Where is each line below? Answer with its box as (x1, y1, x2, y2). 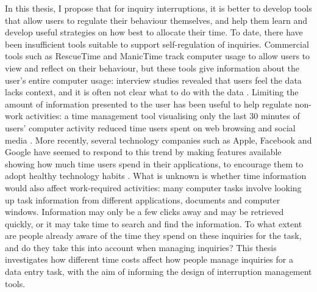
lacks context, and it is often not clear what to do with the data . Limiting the (5, 86, 299, 98)
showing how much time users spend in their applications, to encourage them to (5, 157, 304, 170)
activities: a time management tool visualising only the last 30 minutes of (26, 109, 300, 122)
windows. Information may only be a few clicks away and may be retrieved (5, 205, 284, 218)
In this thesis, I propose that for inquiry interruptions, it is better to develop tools (5, 2, 312, 14)
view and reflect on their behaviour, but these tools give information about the (5, 61, 299, 74)
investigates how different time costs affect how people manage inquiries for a (5, 253, 293, 266)
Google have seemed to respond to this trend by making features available (5, 145, 282, 158)
